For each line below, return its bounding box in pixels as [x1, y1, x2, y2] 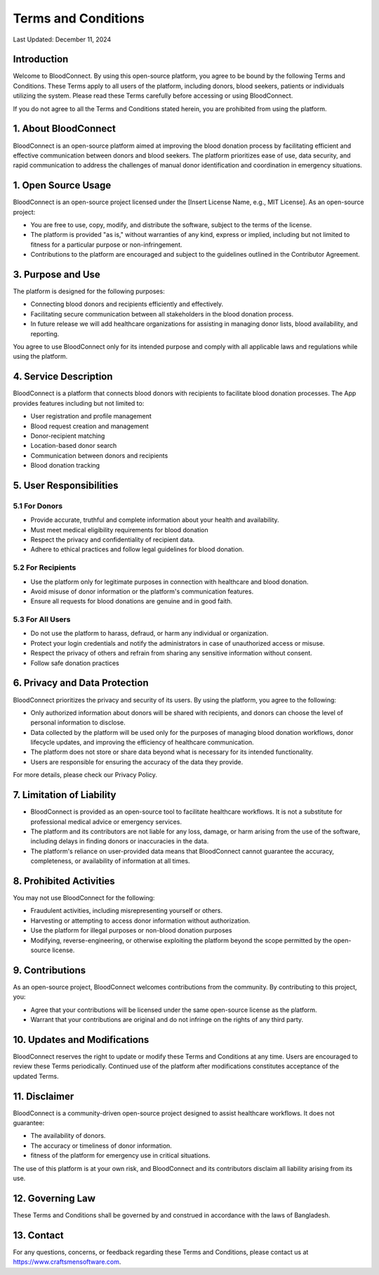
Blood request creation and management [30, 422, 149, 430]
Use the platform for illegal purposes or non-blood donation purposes [30, 926, 232, 935]
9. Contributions [13, 964, 86, 976]
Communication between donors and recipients [30, 451, 168, 460]
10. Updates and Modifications [13, 1034, 149, 1046]
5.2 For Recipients [13, 563, 77, 572]
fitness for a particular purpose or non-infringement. [30, 240, 182, 249]
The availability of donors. [30, 1132, 106, 1140]
